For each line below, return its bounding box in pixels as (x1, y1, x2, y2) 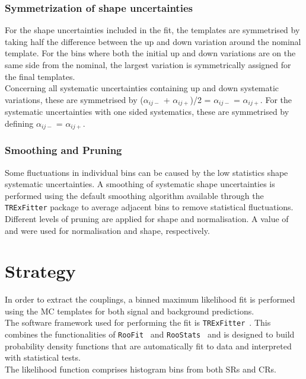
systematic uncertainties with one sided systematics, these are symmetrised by (5, 105, 289, 118)
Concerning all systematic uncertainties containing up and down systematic (5, 82, 279, 94)
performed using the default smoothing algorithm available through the (5, 189, 264, 201)
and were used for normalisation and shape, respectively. (5, 224, 210, 236)
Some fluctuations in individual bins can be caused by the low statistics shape (5, 166, 288, 178)
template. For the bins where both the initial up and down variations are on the (5, 47, 296, 59)
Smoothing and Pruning (5, 143, 122, 158)
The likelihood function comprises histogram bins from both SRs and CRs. (5, 362, 276, 375)
